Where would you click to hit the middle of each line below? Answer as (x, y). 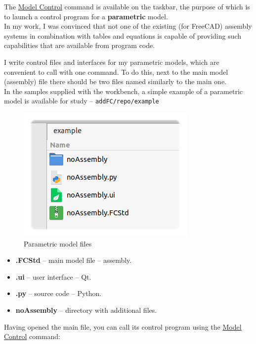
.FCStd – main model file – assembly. (74, 260)
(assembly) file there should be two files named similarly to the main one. (115, 81)
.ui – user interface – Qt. (53, 276)
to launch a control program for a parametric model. (86, 16)
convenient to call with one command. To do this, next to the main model (116, 72)
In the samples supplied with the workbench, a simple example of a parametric (124, 91)
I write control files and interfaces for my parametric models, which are (112, 62)
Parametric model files (58, 243)
